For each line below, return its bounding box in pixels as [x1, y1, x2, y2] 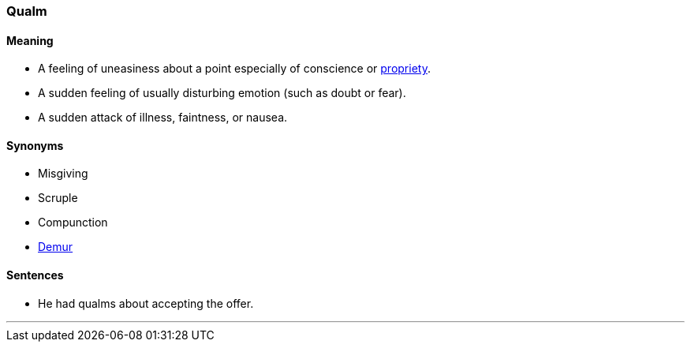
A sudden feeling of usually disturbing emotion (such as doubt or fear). [38, 86, 406, 100]
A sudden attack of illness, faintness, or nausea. [38, 110, 288, 125]
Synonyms [6, 138, 64, 152]
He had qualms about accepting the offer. [38, 296, 254, 310]
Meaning [6, 33, 54, 47]
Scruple [38, 191, 78, 205]
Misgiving [38, 167, 88, 181]
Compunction [38, 215, 108, 230]
